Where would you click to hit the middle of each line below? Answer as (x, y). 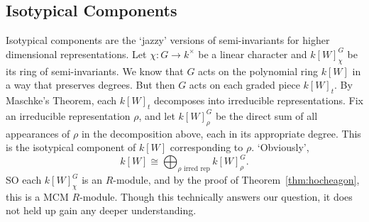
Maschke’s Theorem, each (61, 100)
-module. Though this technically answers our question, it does (216, 196)
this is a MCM (37, 196)
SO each (24, 180)
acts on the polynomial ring (258, 71)
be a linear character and (253, 54)
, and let (157, 115)
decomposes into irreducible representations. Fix (258, 100)
